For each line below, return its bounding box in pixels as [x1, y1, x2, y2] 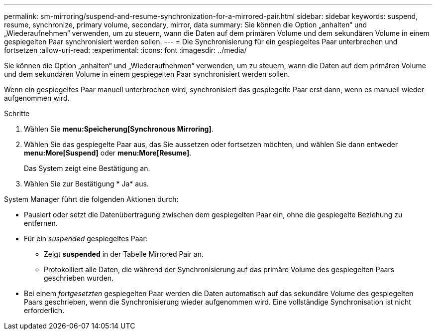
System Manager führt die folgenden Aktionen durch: [4, 195, 179, 203]
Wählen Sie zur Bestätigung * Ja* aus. [24, 179, 149, 188]
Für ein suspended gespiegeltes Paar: [24, 234, 148, 243]
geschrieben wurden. [44, 274, 114, 282]
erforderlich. [24, 306, 65, 315]
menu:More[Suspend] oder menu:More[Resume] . [24, 149, 192, 157]
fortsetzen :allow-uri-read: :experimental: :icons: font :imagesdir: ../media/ [4, 46, 247, 54]
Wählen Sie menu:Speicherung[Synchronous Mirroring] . [24, 125, 214, 133]
